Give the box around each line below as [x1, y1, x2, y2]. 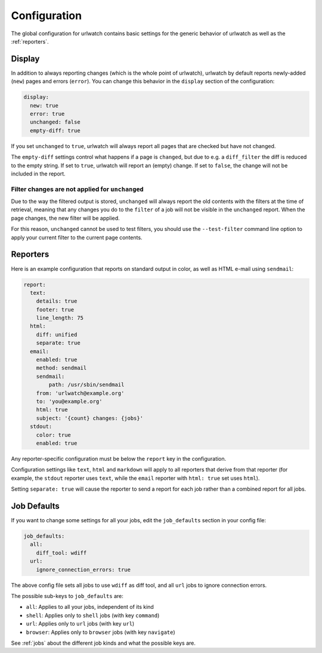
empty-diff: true [30, 127, 80, 134]
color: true [36, 432, 72, 438]
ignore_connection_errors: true [36, 566, 131, 573]
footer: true [36, 306, 75, 313]
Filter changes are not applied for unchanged [11, 185, 144, 193]
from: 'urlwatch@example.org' [36, 390, 125, 396]
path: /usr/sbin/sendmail [48, 381, 125, 388]
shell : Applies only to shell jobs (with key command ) [26, 612, 160, 619]
